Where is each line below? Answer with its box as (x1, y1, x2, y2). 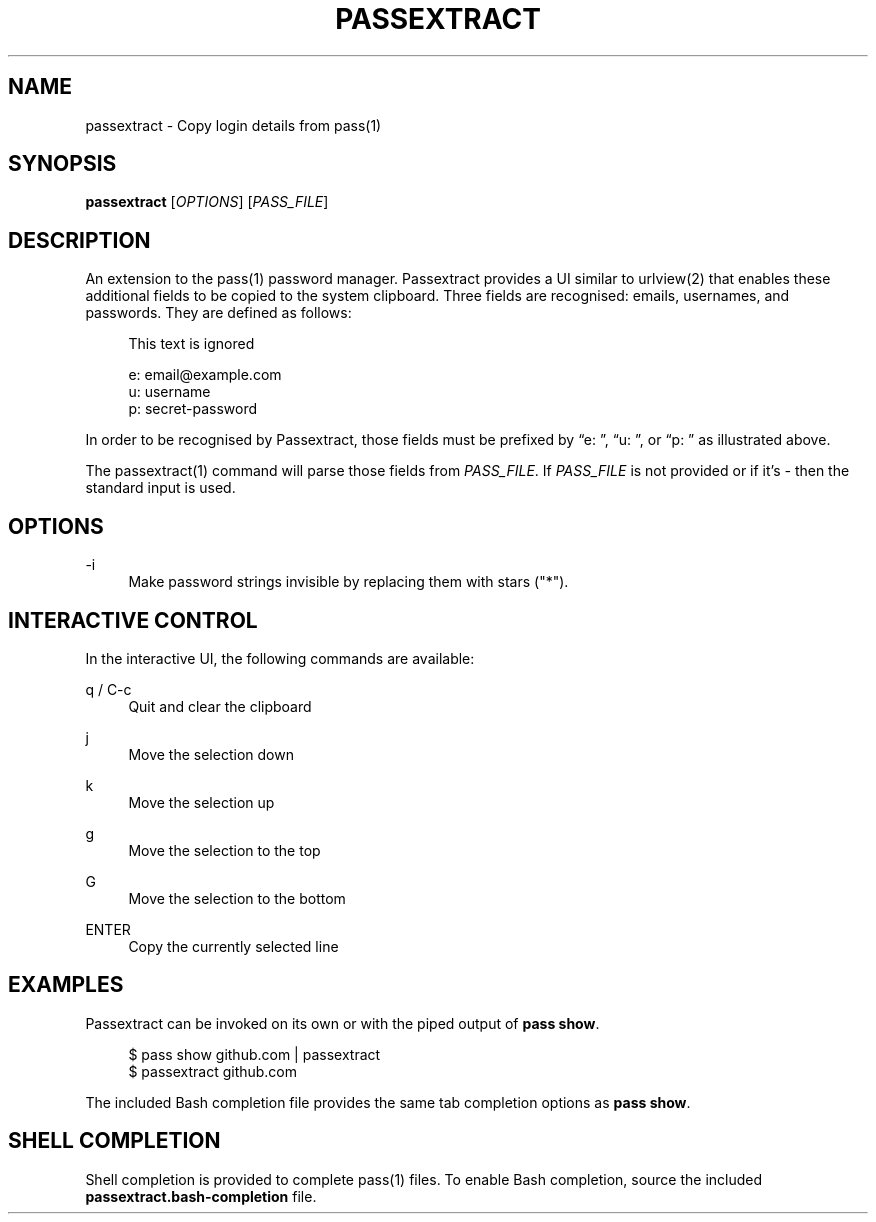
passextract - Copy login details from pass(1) (85, 116, 382, 134)
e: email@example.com (128, 366, 282, 384)
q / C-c (85, 680, 132, 698)
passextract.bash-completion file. (85, 1187, 317, 1205)
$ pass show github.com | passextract (128, 1045, 381, 1063)
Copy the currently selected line (128, 937, 339, 955)
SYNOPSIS (8, 151, 117, 177)
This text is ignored (128, 335, 255, 353)
